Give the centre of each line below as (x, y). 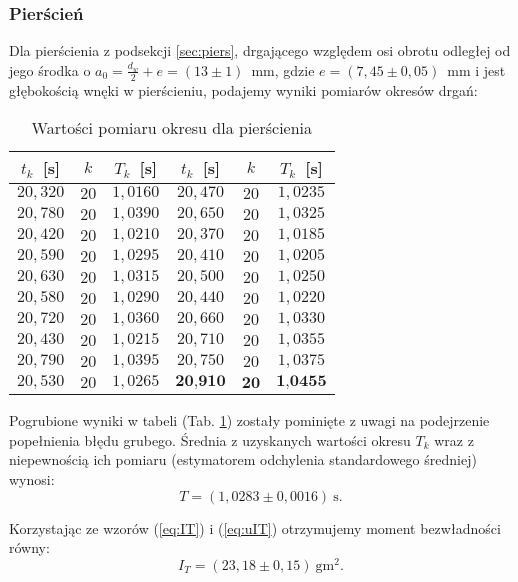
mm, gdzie (283, 69)
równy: (29, 547)
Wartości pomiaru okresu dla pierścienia (172, 128)
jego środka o (50, 69)
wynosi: (32, 479)
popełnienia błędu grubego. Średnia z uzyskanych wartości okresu (210, 439)
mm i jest (476, 69)
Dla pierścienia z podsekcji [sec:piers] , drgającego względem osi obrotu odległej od (260, 50)
